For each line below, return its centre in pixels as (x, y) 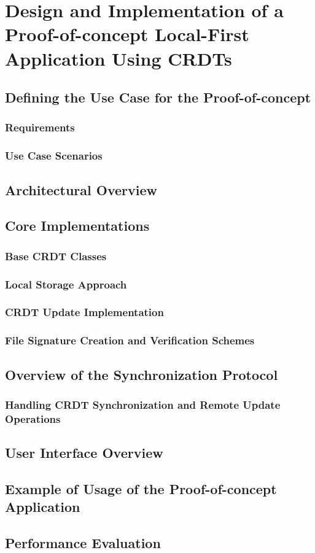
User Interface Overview (84, 453)
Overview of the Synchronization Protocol (142, 374)
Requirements (40, 127)
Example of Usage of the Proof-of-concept (141, 488)
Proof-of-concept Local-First (127, 34)
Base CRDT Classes (56, 256)
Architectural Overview (81, 189)
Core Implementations (77, 226)
